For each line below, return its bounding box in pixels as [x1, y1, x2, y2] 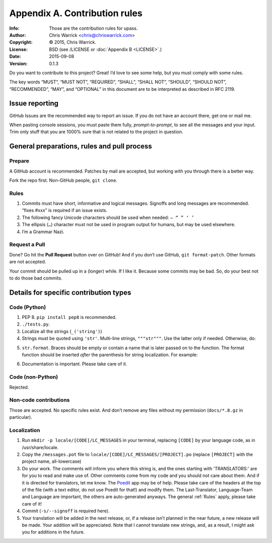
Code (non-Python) [9, 373, 58, 381]
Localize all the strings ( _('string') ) [22, 328, 103, 334]
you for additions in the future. [22, 529, 85, 535]
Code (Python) [9, 303, 46, 310]
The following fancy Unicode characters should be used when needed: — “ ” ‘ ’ [22, 214, 194, 221]
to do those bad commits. [9, 275, 62, 281]
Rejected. [9, 384, 29, 390]
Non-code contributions [9, 397, 70, 404]
